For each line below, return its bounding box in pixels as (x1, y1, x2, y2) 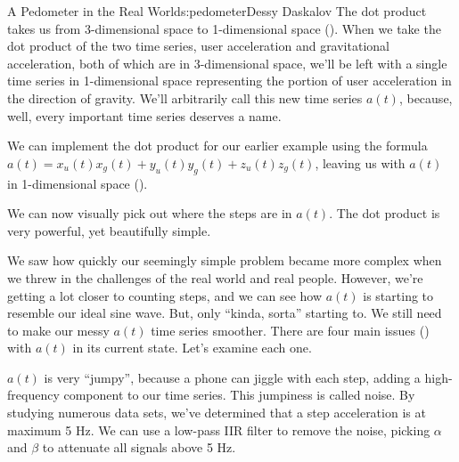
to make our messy (7, 320, 110, 339)
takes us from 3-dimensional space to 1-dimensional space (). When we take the (7, 19, 441, 37)
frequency (7, 385, 60, 404)
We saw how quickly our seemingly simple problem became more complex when (7, 251, 442, 270)
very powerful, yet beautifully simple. (7, 221, 211, 239)
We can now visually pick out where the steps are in (7, 204, 292, 223)
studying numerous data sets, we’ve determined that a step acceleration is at (7, 403, 426, 422)
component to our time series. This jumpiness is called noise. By (63, 385, 415, 404)
